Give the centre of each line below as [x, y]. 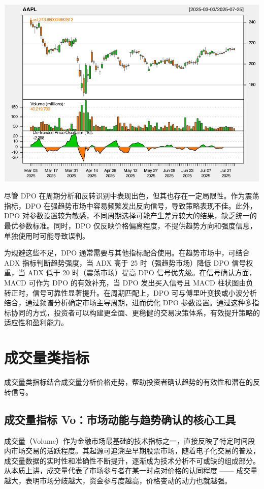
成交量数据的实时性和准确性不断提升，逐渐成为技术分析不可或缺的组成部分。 [132, 460]
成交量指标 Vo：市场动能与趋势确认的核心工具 [120, 419]
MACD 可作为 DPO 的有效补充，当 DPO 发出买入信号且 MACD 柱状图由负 [129, 283]
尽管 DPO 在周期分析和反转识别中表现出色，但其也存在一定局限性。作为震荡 [132, 196]
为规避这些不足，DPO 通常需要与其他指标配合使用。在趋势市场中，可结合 [127, 253]
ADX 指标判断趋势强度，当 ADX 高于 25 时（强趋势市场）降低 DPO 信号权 [129, 262]
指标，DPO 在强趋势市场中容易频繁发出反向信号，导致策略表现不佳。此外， [130, 205]
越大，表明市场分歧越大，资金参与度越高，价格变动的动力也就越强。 [118, 480]
